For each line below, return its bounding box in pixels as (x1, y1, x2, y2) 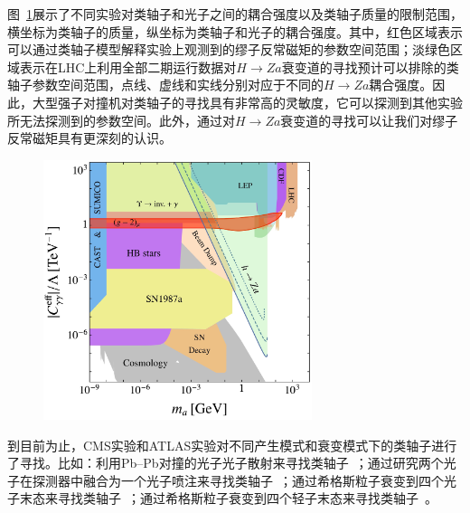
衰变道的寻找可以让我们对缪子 (280, 110, 458, 129)
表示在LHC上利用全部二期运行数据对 (19, 57, 237, 76)
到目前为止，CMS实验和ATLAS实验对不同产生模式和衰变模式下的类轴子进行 (7, 435, 457, 454)
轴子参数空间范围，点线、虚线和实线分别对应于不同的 (7, 75, 324, 94)
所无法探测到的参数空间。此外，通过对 (7, 110, 235, 129)
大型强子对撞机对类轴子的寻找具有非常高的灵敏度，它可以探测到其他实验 (32, 92, 463, 111)
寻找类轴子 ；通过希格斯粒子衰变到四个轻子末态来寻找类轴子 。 (57, 489, 437, 508)
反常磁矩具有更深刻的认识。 (7, 128, 172, 147)
